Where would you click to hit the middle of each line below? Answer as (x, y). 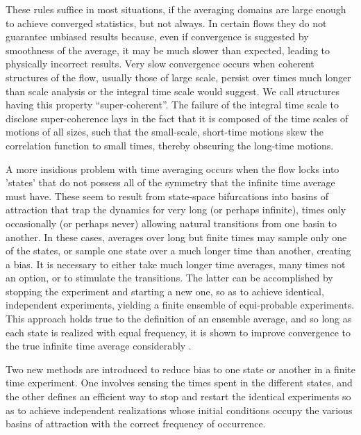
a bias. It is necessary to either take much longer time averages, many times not (176, 264)
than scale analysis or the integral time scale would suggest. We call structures (173, 91)
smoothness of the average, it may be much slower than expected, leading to (168, 50)
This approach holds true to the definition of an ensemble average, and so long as (179, 319)
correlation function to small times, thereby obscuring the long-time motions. (170, 145)
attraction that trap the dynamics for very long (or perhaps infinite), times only (176, 210)
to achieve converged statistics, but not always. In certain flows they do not (166, 23)
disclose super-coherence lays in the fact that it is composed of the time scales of (177, 118)
